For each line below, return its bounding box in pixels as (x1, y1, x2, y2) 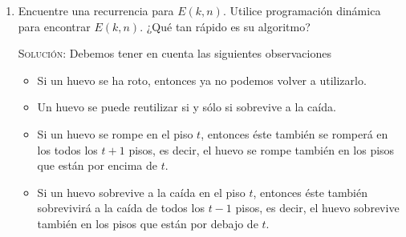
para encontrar (18, 18, 91, 34)
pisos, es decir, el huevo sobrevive (235, 199, 400, 216)
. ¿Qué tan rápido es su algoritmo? (140, 18, 311, 34)
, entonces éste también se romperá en (201, 125, 388, 142)
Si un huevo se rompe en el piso (37, 125, 193, 142)
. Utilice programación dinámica (222, 2, 381, 18)
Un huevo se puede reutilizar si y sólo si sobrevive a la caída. (37, 98, 336, 115)
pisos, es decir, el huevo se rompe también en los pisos (128, 141, 395, 158)
